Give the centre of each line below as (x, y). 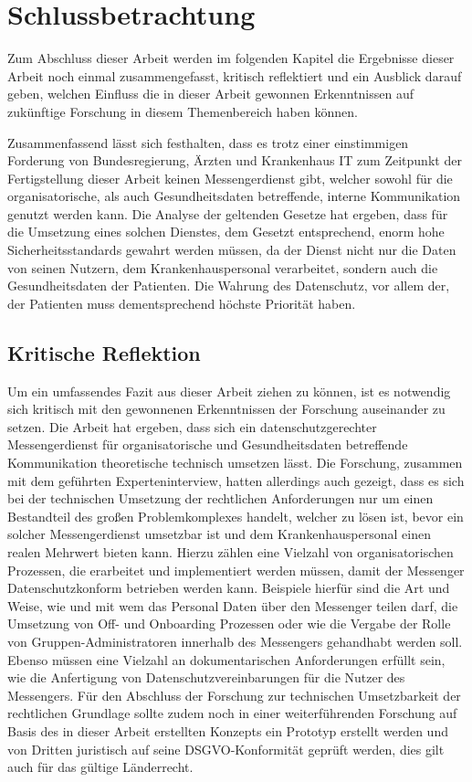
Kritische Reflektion (104, 352)
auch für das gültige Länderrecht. (100, 767)
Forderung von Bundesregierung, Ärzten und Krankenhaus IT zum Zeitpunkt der (235, 160)
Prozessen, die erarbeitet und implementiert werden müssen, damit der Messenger (236, 570)
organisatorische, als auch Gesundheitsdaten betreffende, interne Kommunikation (234, 196)
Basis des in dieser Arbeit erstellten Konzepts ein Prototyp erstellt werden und (228, 730)
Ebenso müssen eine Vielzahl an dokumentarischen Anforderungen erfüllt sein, (226, 659)
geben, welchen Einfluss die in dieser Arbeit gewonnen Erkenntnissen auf (211, 94)
